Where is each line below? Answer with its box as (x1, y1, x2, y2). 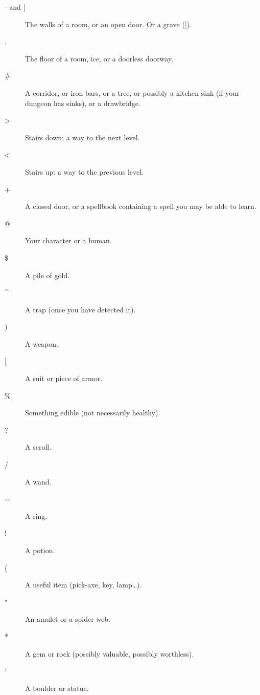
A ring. (25, 510, 48, 521)
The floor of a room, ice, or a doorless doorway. (25, 53, 174, 64)
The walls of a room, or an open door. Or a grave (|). (25, 18, 192, 29)
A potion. (25, 545, 55, 555)
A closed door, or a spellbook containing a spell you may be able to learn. (25, 201, 256, 212)
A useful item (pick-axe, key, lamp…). (25, 579, 142, 590)
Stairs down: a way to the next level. (25, 132, 140, 142)
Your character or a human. (25, 235, 112, 246)
